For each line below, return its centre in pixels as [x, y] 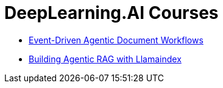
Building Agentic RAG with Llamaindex [105, 59]
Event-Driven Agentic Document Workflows [116, 40]
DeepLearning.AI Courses [111, 13]
